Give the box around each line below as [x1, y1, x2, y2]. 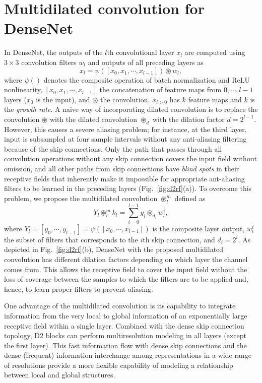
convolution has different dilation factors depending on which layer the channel [4, 253, 248, 264]
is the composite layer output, [152, 223, 245, 233]
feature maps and [188, 94, 242, 104]
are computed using [184, 47, 245, 57]
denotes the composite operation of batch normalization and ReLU [43, 74, 250, 85]
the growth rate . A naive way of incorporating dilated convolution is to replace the [4, 104, 258, 114]
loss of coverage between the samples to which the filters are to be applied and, [4, 274, 248, 284]
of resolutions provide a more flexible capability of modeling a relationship [4, 359, 233, 370]
